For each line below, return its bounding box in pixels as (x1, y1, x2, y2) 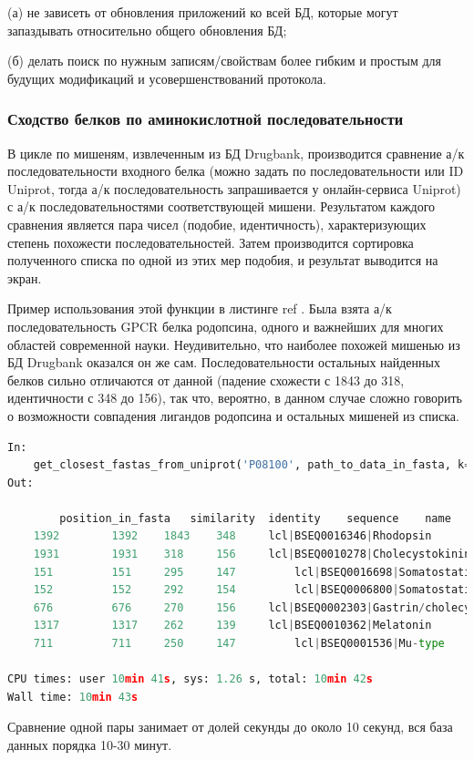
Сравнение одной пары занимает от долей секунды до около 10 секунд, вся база (7, 717, 453, 736)
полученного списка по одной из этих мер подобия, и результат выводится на (7, 251, 438, 270)
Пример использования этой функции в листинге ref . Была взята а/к (7, 299, 392, 318)
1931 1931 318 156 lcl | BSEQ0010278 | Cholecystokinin (33, 548, 471, 561)
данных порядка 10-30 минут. (7, 735, 172, 754)
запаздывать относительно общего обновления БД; (7, 20, 287, 39)
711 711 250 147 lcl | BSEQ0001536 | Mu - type (33, 637, 445, 651)
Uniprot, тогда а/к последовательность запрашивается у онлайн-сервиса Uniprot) (7, 179, 461, 198)
